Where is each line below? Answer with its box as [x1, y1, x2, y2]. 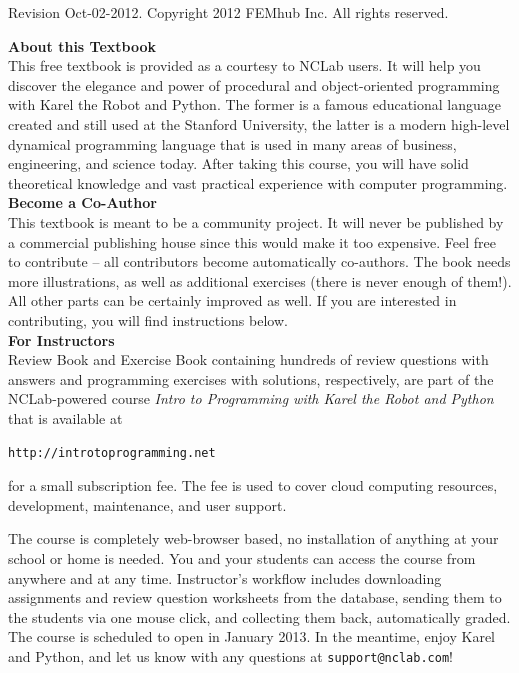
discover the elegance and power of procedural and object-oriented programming [8, 74, 500, 95]
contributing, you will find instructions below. [8, 309, 288, 330]
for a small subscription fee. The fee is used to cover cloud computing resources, [8, 475, 498, 496]
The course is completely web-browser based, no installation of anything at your [8, 528, 499, 549]
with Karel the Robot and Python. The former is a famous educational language [8, 94, 502, 115]
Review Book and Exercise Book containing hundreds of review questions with [8, 349, 489, 370]
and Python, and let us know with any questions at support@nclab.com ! [8, 645, 453, 666]
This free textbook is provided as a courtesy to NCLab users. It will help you [8, 55, 481, 76]
